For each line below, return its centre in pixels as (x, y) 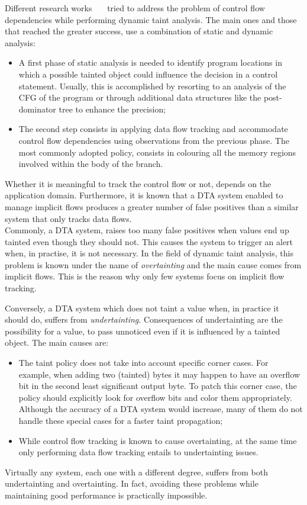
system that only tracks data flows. (68, 218)
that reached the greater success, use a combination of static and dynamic (139, 31)
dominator (37, 109)
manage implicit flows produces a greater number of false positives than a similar (152, 206)
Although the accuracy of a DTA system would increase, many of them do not (161, 409)
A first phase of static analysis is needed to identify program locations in (150, 62)
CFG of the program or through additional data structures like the (140, 97)
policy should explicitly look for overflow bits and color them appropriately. (155, 397)
